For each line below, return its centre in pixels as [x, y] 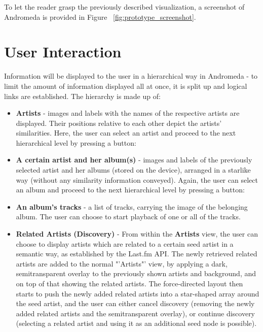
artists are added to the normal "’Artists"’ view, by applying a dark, [122, 263]
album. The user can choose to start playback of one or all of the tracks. [128, 217]
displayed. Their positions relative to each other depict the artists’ [119, 123]
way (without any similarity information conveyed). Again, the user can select [137, 179]
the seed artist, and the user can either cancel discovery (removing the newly [135, 303]
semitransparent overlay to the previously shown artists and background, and [136, 273]
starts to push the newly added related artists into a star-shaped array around [138, 293]
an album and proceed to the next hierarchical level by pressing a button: [130, 190]
